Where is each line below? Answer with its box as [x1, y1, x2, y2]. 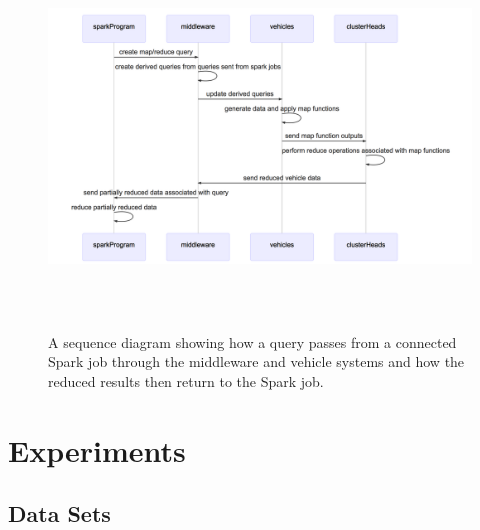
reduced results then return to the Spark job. [48, 370, 324, 391]
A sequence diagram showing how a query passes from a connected [48, 331, 457, 352]
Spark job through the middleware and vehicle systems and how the [48, 351, 465, 372]
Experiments [8, 429, 186, 470]
